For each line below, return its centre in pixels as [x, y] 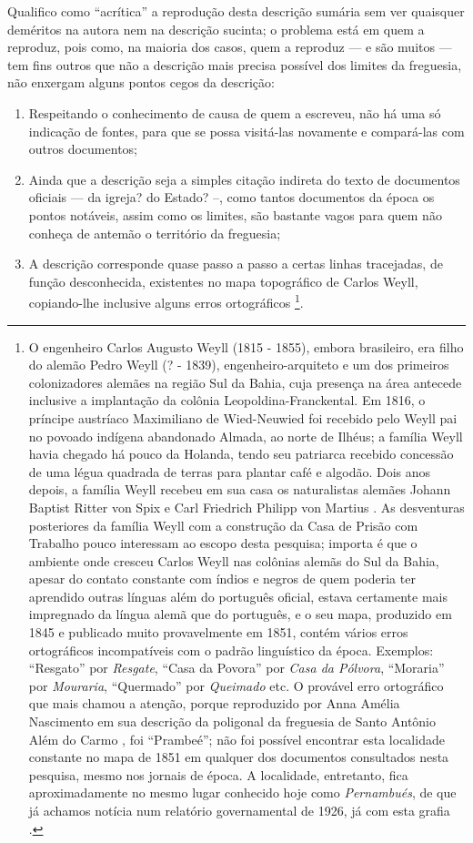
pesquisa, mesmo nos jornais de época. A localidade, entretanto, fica [218, 774]
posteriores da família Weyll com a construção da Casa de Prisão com [223, 525]
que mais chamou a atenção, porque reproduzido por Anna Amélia [214, 703]
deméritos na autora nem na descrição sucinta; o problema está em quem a [216, 29]
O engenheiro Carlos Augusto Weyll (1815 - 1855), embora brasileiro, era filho [246, 346]
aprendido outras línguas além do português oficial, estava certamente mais [238, 596]
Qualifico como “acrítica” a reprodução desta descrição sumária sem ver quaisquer [236, 11]
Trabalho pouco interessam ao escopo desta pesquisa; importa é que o [223, 543]
